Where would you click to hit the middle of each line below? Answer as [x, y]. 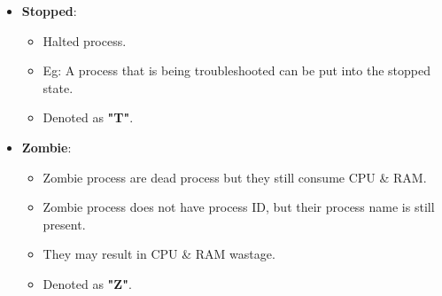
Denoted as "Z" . [87, 283]
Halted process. [85, 40]
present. [64, 224]
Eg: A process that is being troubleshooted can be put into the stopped [237, 70]
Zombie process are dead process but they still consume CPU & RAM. [235, 177]
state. [58, 87]
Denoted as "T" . [88, 117]
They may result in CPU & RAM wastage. [159, 254]
